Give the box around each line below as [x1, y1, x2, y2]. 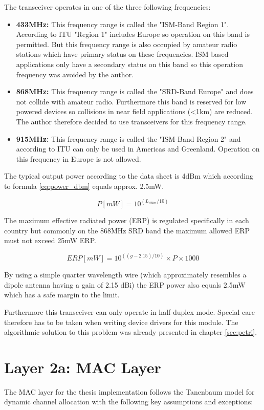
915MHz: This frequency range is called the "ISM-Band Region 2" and [16, 133, 241, 144]
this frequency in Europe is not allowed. [16, 153, 141, 164]
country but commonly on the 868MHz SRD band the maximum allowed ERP [4, 225, 250, 235]
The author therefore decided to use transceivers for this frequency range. [16, 116, 247, 126]
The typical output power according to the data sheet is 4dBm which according [4, 170, 253, 181]
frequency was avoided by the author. [16, 69, 134, 79]
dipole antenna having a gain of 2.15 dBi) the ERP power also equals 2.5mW [4, 279, 246, 290]
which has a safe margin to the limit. [4, 289, 120, 300]
